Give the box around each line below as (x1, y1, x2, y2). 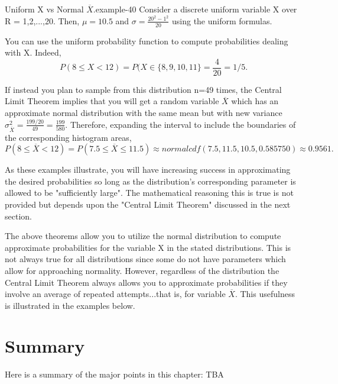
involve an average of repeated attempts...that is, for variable (5, 288, 226, 300)
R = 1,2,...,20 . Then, (5, 14, 80, 27)
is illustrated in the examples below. (5, 299, 135, 311)
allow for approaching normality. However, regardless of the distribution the (5, 264, 279, 276)
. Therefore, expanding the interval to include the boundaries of (65, 118, 296, 130)
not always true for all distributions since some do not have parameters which (5, 253, 286, 265)
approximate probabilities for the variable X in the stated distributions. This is (5, 241, 291, 253)
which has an (231, 95, 279, 107)
